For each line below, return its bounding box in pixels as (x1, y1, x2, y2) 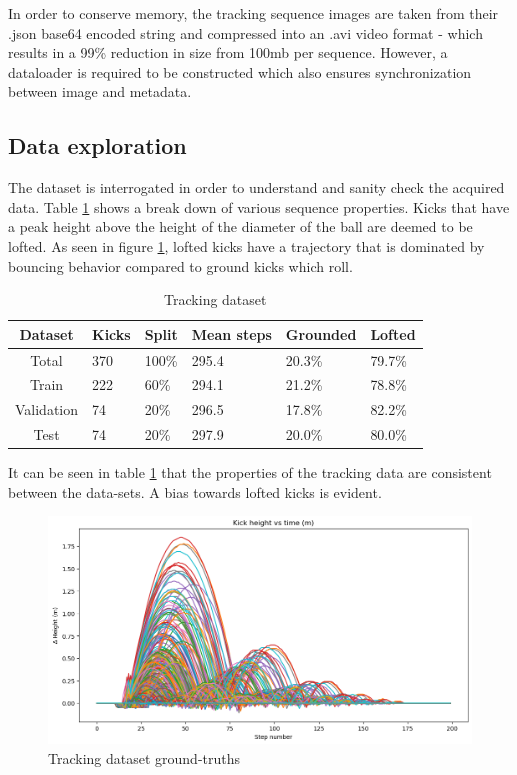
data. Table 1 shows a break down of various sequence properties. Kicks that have (8, 196, 510, 217)
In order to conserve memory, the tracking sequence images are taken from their (8, 3, 499, 23)
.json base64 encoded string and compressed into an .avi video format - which (8, 22, 483, 43)
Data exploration (8, 130, 187, 161)
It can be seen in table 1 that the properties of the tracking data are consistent (8, 462, 492, 483)
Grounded (285, 323, 357, 344)
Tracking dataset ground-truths (48, 747, 241, 768)
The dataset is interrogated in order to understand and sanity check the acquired (8, 177, 505, 198)
